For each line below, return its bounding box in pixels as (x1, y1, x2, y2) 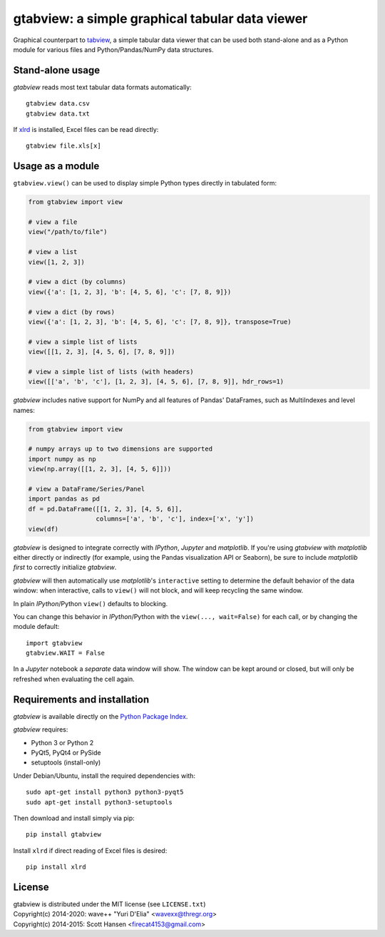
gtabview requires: (13, 725, 68, 734)
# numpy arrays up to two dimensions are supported (28, 445, 213, 453)
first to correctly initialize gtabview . (13, 563, 117, 572)
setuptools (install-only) (31, 758, 101, 767)
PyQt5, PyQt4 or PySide (31, 748, 101, 757)
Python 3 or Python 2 (31, 738, 94, 747)
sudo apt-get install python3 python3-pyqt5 (26, 788, 185, 797)
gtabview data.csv (26, 100, 91, 108)
